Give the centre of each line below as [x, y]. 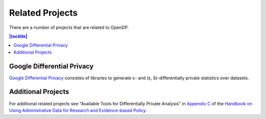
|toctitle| [18, 36]
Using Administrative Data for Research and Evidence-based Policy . [78, 110]
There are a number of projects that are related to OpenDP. [69, 27]
